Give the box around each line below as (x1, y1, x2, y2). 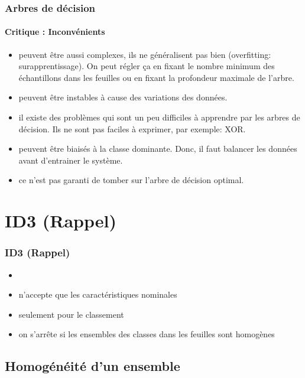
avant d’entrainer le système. (18, 154, 123, 166)
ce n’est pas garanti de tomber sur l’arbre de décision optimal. (18, 174, 244, 186)
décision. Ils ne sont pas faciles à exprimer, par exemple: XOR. (18, 122, 246, 135)
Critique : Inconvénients (5, 25, 105, 38)
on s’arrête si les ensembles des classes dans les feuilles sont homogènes (18, 328, 275, 340)
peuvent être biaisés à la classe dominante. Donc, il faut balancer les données (18, 142, 297, 155)
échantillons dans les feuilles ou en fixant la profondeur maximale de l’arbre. (18, 71, 294, 83)
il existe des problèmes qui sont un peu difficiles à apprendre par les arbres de (18, 111, 300, 123)
